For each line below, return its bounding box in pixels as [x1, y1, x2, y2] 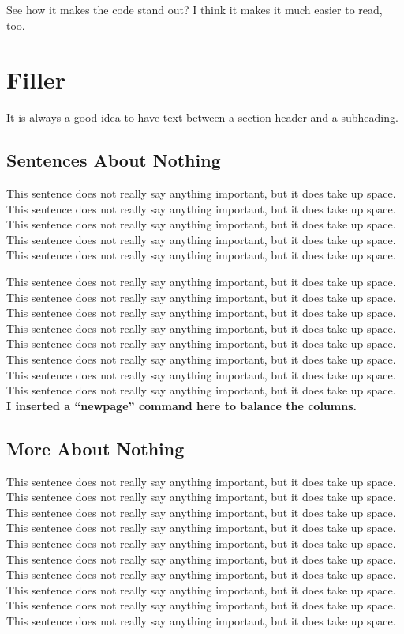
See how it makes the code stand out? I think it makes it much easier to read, [6, 2, 383, 17]
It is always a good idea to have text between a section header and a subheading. [6, 109, 398, 126]
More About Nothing [6, 436, 185, 460]
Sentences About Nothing [6, 148, 221, 172]
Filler [6, 63, 66, 96]
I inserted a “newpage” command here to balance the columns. [6, 397, 357, 413]
